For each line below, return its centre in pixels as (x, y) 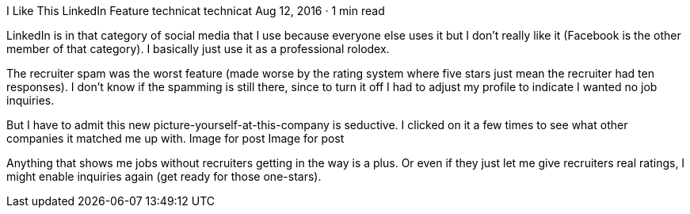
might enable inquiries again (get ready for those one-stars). (164, 176)
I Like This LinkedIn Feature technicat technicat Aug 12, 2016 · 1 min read (196, 11)
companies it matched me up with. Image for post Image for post (175, 138)
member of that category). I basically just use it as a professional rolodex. (198, 49)
